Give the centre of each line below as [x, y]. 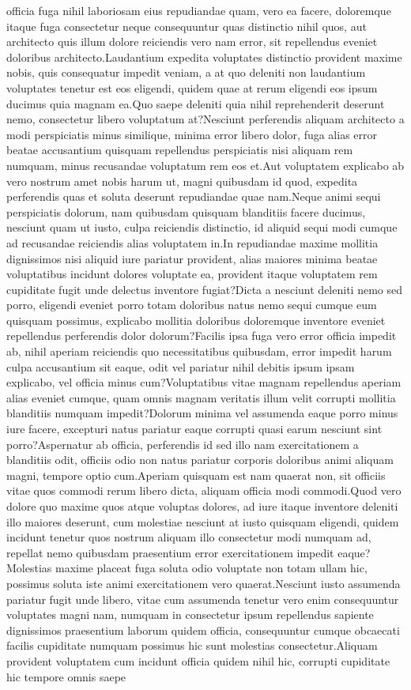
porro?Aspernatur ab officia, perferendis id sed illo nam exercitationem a [183, 444]
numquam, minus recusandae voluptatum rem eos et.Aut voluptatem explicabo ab [205, 165]
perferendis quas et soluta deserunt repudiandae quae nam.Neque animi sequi [194, 196]
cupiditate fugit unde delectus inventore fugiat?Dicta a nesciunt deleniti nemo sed [204, 289]
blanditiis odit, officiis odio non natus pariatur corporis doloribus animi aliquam [200, 460]
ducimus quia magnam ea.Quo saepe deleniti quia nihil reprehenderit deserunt [196, 103]
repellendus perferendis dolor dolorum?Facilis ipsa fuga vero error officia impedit [202, 336]
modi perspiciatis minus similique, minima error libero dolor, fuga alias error [192, 134]
